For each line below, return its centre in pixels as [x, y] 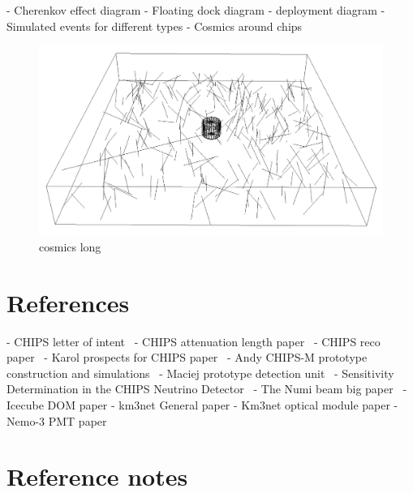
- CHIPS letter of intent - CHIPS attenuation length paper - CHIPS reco [194, 341]
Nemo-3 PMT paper [57, 420]
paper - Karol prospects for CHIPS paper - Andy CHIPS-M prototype [187, 357]
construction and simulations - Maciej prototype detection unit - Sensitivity [200, 373]
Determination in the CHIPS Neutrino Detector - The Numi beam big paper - [207, 389]
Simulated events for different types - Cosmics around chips [155, 26]
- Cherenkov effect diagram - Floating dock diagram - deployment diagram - [196, 10]
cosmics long [70, 246]
